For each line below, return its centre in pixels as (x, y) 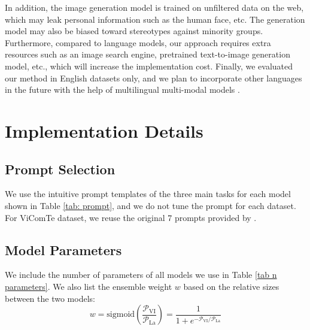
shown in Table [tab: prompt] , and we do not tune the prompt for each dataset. (151, 205)
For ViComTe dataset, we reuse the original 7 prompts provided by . (131, 217)
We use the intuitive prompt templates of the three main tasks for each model (148, 194)
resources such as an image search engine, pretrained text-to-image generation (148, 54)
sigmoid (121, 315)
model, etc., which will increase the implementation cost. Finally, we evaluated (149, 66)
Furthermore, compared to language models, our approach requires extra (138, 42)
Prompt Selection (60, 169)
